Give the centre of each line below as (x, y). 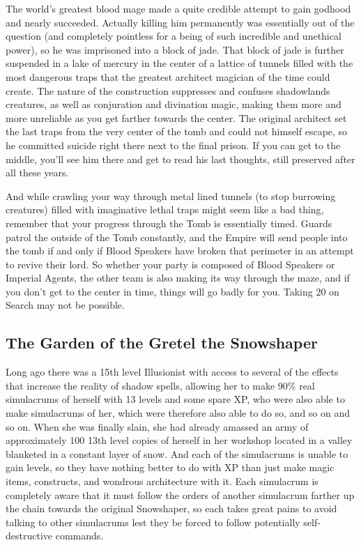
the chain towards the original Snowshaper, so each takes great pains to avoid (171, 508)
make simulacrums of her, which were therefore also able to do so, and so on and (178, 413)
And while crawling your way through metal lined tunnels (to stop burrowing (171, 195)
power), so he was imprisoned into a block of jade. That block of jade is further (175, 49)
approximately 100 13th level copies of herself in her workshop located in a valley (179, 440)
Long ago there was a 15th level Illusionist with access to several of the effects (172, 372)
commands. (79, 536)
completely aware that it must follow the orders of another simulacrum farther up (180, 494)
